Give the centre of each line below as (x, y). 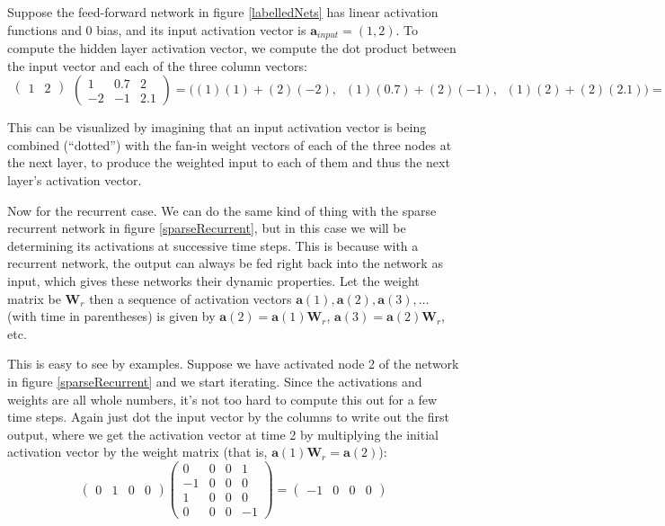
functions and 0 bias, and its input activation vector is (157, 29)
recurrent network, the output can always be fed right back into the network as (225, 263)
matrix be (34, 298)
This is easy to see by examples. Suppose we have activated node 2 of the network (233, 364)
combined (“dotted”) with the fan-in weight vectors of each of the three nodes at (230, 144)
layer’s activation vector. (75, 180)
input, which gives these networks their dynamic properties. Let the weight (213, 280)
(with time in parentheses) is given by (111, 316)
